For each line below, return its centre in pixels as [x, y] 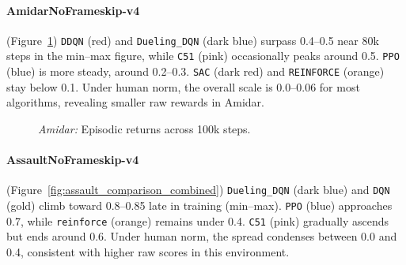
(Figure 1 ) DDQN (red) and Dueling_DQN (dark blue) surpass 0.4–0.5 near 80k [193, 40]
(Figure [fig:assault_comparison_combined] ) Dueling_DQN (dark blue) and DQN [198, 190]
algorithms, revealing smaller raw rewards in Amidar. [136, 102]
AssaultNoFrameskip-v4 [73, 160]
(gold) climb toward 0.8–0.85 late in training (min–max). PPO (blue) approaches [199, 205]
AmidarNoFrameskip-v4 [73, 10]
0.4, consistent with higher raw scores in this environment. [148, 251]
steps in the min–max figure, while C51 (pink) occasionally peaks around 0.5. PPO [203, 56]
